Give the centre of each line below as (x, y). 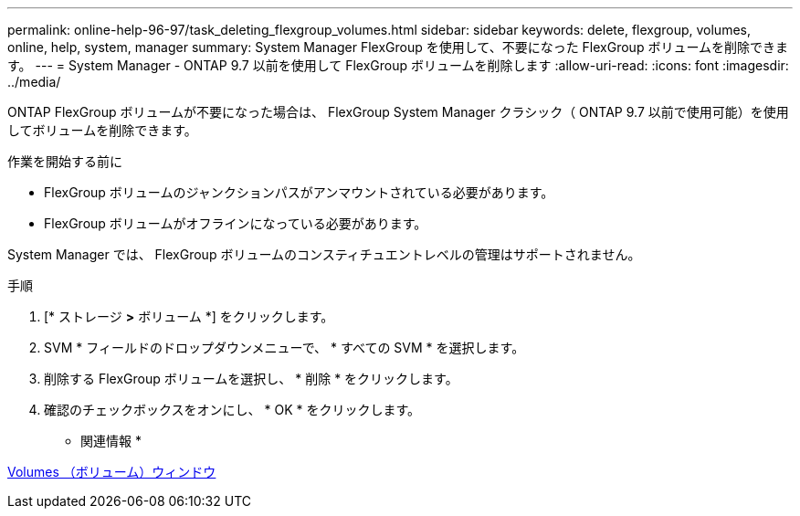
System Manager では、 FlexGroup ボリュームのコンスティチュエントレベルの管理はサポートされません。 (324, 254)
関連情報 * (111, 441)
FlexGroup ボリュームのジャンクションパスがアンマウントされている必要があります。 (299, 192)
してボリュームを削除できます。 (102, 130)
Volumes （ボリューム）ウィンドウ (112, 472)
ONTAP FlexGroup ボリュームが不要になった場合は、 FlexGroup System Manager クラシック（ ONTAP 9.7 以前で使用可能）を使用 (398, 112)
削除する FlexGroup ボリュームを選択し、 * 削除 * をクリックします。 (251, 379)
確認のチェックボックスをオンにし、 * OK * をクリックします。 (232, 410)
